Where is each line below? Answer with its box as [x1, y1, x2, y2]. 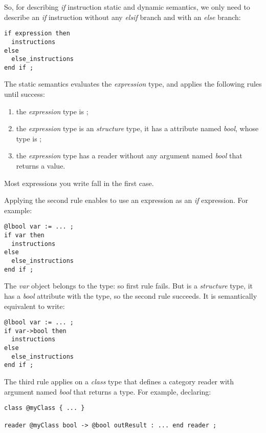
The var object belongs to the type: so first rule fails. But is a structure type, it [4, 280, 253, 291]
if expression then [4, 30, 70, 37]
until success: [4, 89, 45, 99]
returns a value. [16, 160, 65, 171]
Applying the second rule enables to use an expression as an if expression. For [4, 195, 249, 205]
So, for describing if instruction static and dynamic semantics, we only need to [4, 2, 250, 12]
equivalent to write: [4, 300, 65, 311]
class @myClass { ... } [4, 404, 85, 412]
